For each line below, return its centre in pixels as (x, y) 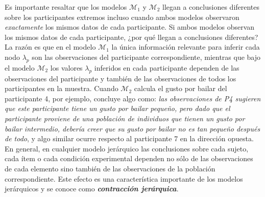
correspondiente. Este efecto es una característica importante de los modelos (124, 178)
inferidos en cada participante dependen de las (167, 67)
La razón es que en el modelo (50, 47)
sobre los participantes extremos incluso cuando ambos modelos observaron (122, 17)
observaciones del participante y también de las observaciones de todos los (121, 78)
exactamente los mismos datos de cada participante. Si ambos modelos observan (130, 27)
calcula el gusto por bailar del (180, 88)
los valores (66, 67)
